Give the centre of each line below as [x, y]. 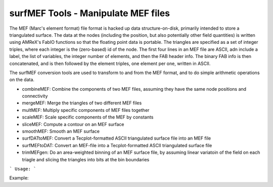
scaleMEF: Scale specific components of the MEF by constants [88, 117]
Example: [19, 178]
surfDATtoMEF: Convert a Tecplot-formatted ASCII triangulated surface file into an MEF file [117, 138]
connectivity [35, 96]
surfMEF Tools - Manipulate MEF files [90, 13]
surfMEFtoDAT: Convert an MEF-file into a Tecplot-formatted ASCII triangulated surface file [117, 145]
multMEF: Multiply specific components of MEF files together [86, 110]
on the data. [22, 80]
